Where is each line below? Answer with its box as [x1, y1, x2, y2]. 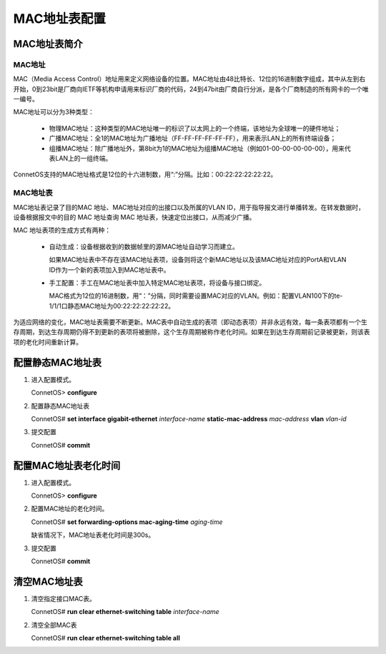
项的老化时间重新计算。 [13, 338, 82, 346]
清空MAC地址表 [13, 575, 83, 588]
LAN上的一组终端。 [54, 154, 112, 163]
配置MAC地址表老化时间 [13, 459, 121, 471]
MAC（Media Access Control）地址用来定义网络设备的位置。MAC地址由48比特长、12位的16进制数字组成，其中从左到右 [13, 75, 366, 84]
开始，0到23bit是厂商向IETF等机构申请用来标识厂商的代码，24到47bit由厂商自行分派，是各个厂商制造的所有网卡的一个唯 [13, 84, 369, 93]
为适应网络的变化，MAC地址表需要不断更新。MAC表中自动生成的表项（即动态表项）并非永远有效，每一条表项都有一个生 [13, 318, 368, 326]
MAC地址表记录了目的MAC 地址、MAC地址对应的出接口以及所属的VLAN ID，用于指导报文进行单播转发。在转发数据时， [13, 203, 365, 211]
